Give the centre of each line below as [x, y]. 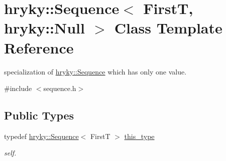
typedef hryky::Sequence [41, 136]
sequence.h [60, 88]
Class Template [168, 28]
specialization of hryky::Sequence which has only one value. [95, 71]
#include [18, 88]
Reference [39, 47]
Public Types [39, 115]
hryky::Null [44, 28]
